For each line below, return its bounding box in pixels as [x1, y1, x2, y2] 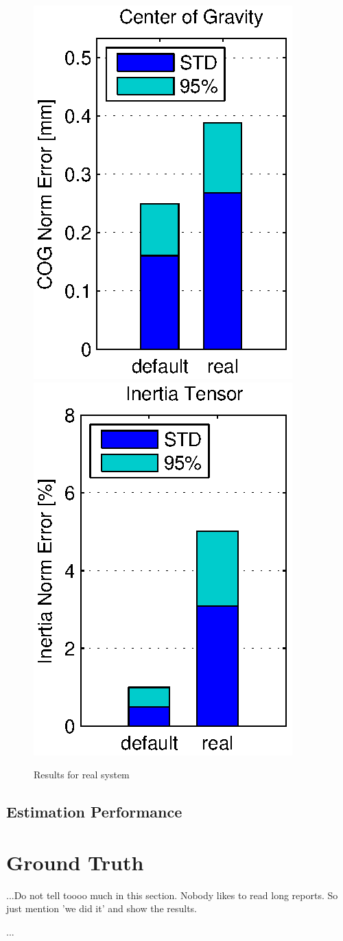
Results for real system [34, 767, 130, 782]
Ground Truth [6, 848, 144, 876]
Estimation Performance [6, 801, 182, 822]
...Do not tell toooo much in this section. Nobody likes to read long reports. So [6, 887, 338, 902]
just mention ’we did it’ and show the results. [6, 901, 198, 916]
